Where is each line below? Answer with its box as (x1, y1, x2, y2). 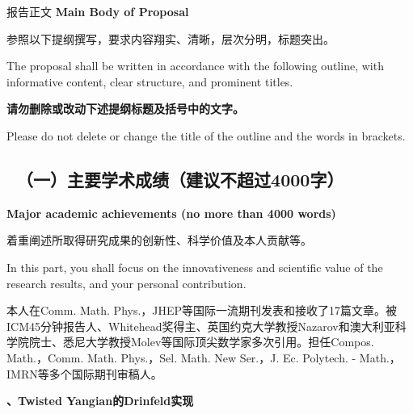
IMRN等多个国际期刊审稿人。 (6, 365, 162, 382)
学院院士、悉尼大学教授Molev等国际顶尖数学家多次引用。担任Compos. (6, 333, 374, 350)
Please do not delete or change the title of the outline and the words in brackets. (6, 127, 406, 144)
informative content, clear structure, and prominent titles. (6, 73, 293, 90)
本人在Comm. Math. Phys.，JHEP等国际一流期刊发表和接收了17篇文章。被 (6, 302, 398, 319)
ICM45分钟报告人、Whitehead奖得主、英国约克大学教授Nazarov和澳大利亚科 (6, 317, 407, 334)
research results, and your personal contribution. (6, 274, 247, 291)
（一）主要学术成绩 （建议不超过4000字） (16, 166, 344, 191)
